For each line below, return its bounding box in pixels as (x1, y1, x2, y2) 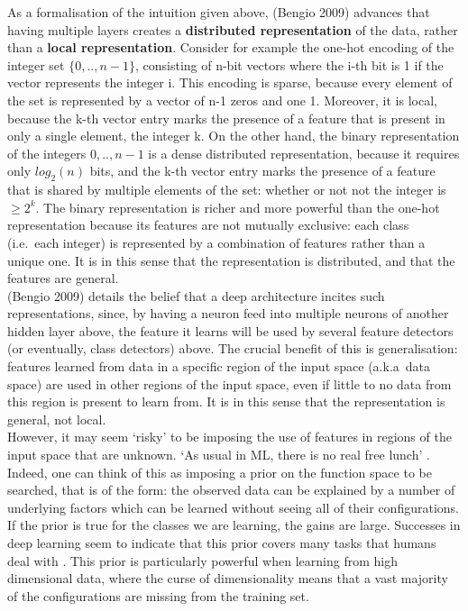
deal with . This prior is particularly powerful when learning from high (7, 551, 398, 570)
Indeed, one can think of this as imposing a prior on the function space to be (7, 462, 432, 481)
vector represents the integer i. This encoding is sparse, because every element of (7, 73, 453, 92)
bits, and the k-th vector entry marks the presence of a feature (89, 161, 436, 180)
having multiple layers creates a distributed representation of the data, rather (7, 20, 458, 39)
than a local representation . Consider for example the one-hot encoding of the (7, 38, 454, 57)
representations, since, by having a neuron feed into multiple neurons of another (7, 304, 449, 323)
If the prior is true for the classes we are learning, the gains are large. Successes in (7, 515, 461, 534)
